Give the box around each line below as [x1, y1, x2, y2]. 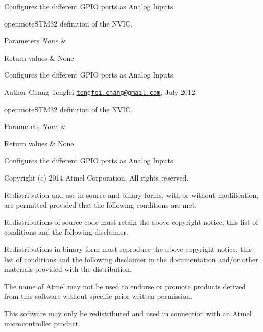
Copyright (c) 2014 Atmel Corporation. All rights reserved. [4, 172, 189, 183]
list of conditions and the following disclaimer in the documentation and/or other [4, 253, 258, 264]
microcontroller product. [4, 318, 81, 328]
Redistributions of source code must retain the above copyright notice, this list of [4, 216, 258, 227]
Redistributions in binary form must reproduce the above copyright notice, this [4, 243, 252, 254]
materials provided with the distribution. [4, 264, 132, 274]
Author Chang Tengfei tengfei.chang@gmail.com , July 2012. [4, 86, 197, 97]
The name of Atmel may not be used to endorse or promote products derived [4, 280, 246, 291]
